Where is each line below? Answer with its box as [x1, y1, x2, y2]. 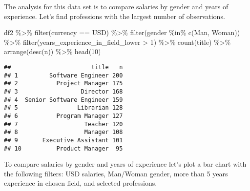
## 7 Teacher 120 [4, 120, 123, 128]
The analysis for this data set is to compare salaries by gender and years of [4, 1, 229, 11]
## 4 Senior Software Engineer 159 [4, 96, 123, 103]
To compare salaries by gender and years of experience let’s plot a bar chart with [4, 159, 247, 169]
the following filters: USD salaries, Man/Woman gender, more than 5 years [4, 168, 228, 178]
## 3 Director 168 [4, 88, 123, 95]
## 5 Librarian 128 [4, 104, 123, 112]
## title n [4, 63, 123, 71]
